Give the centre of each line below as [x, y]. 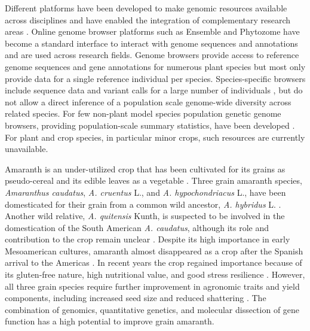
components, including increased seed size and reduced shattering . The [136, 298]
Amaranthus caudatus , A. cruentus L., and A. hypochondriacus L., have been [145, 192]
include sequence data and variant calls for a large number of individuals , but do [154, 90]
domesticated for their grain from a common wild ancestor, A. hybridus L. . [143, 204]
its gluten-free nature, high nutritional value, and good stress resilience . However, [155, 274]
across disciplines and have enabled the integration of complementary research [148, 19]
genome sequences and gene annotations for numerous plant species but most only [155, 66]
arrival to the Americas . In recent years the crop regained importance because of [154, 262]
